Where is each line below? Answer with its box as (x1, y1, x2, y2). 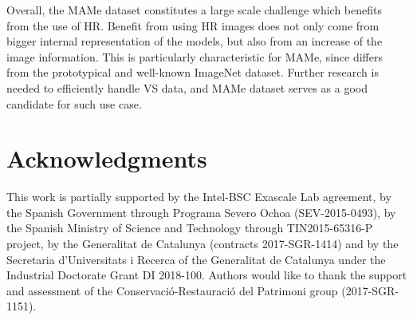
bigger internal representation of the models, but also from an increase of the (6, 33, 383, 49)
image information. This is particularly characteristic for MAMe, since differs (6, 48, 383, 65)
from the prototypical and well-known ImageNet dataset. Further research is (6, 64, 379, 81)
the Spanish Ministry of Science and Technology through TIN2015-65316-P (6, 219, 373, 236)
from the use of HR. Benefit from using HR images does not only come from (6, 17, 380, 34)
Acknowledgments (6, 142, 207, 175)
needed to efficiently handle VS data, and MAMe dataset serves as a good (6, 79, 368, 96)
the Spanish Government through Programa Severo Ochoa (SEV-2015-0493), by (6, 203, 396, 220)
